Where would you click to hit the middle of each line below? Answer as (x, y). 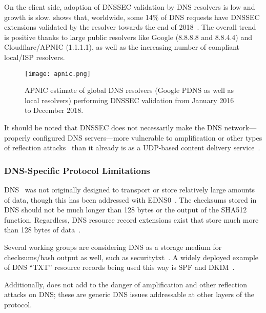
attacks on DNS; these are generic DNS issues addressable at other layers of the (129, 294)
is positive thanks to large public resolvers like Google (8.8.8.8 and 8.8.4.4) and (128, 37)
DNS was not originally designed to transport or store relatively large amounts (129, 189)
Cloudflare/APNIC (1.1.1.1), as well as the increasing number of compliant (122, 47)
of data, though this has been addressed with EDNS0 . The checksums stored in (130, 199)
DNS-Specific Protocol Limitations (77, 170)
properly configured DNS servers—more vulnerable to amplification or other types (133, 137)
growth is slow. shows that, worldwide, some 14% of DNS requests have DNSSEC (132, 17)
